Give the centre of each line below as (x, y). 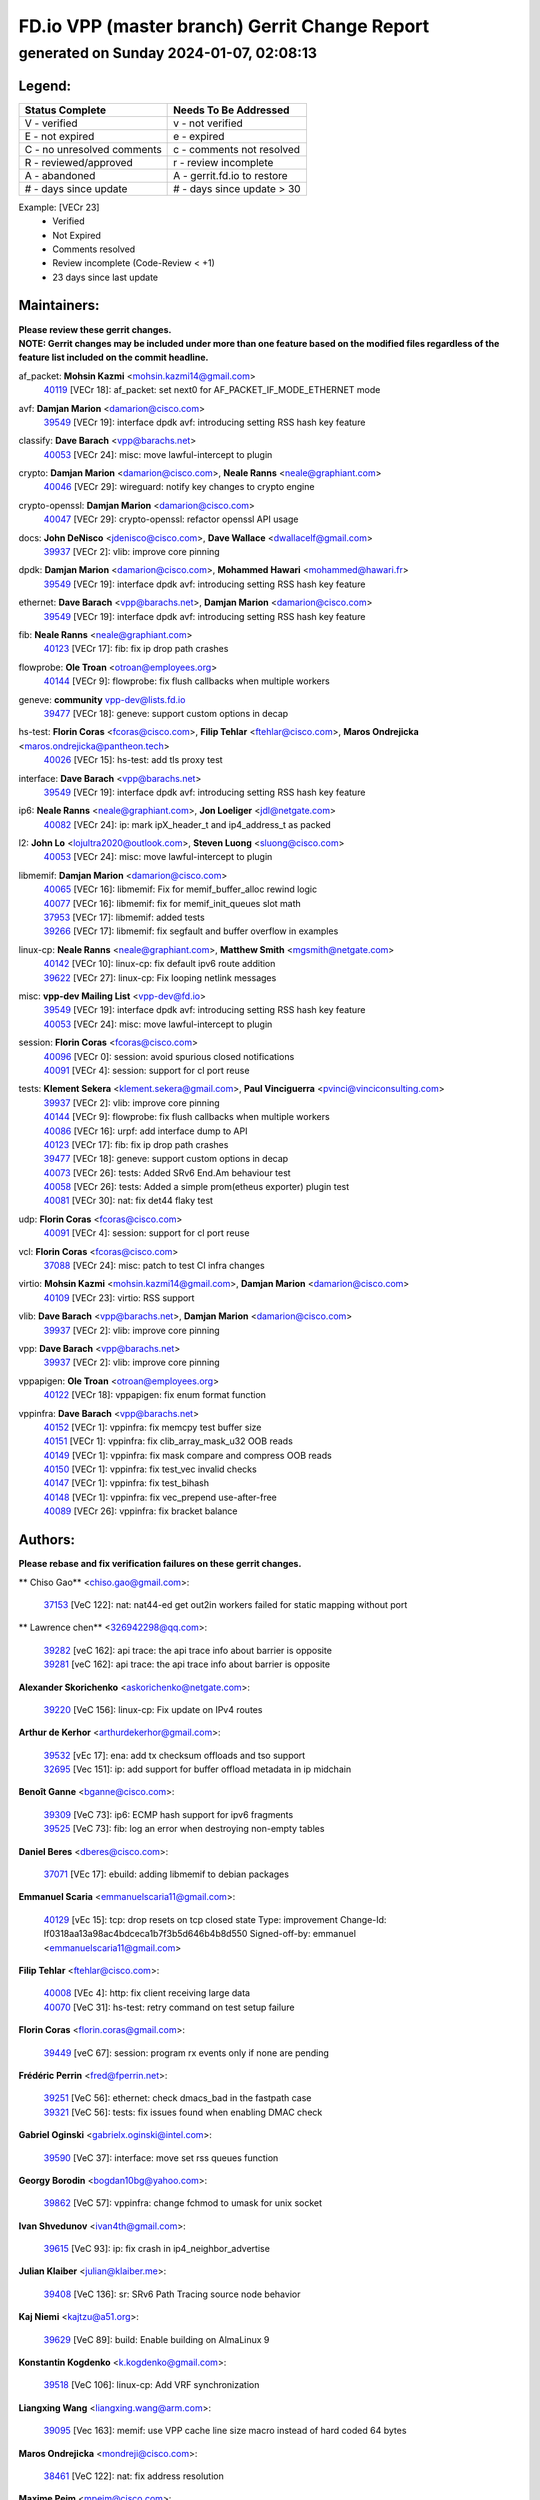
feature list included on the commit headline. (113, 357)
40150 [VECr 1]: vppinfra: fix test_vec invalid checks (150, 1469)
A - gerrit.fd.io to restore (231, 175)
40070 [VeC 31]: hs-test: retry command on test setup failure (169, 2007)
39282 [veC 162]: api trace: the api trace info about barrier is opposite (187, 1650)
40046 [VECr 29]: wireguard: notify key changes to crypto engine (179, 487)
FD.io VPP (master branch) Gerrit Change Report (224, 26)
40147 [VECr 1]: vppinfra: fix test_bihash (126, 1483)
